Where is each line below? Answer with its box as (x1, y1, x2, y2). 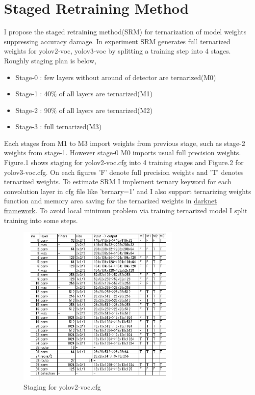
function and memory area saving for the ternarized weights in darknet (4, 196, 217, 206)
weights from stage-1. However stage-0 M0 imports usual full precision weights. (4, 147, 241, 158)
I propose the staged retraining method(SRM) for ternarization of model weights (4, 27, 247, 37)
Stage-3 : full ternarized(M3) (15, 121, 102, 132)
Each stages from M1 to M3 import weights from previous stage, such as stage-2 (4, 138, 245, 148)
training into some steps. (4, 215, 78, 225)
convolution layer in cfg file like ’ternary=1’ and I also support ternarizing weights (4, 186, 251, 196)
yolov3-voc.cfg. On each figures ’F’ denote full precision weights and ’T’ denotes (4, 167, 244, 177)
